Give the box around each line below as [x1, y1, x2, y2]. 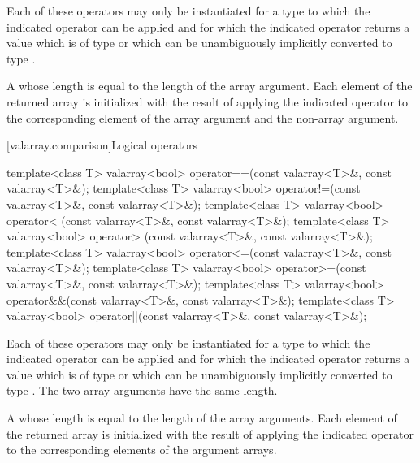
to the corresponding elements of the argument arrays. [6, 441, 277, 458]
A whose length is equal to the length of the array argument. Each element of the [6, 77, 413, 94]
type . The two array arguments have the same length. [6, 382, 278, 399]
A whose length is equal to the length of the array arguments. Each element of [6, 409, 397, 426]
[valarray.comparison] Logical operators [6, 136, 198, 154]
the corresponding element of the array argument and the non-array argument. [6, 109, 399, 126]
